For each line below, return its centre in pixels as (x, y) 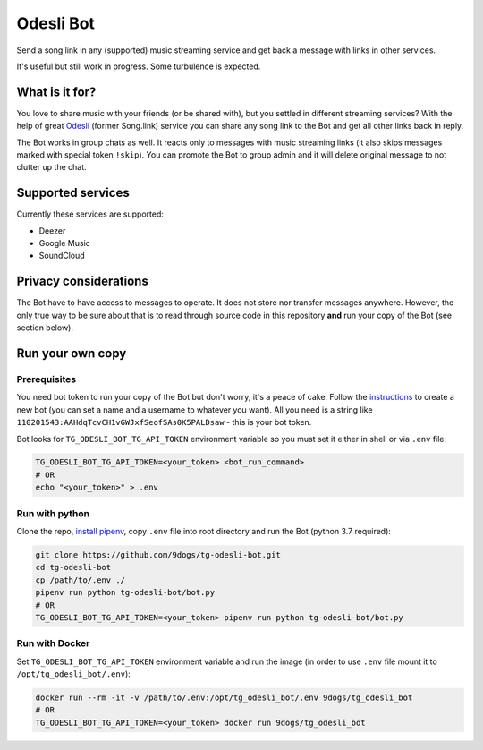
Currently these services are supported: (90, 214)
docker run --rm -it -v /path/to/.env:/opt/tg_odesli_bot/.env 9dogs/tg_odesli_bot (224, 698)
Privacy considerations (83, 281)
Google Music (65, 243)
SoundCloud (62, 256)
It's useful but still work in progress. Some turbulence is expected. (139, 66)
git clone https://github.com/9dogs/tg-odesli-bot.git (158, 554)
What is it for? (56, 92)
